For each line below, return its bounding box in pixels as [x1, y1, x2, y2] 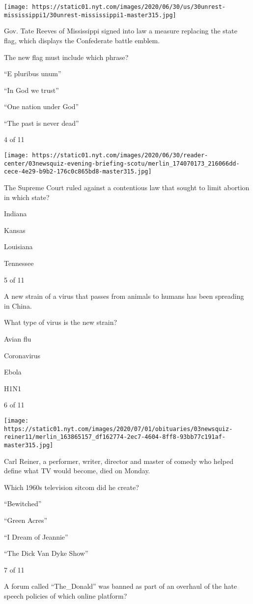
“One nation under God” [4, 101, 79, 112]
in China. [4, 300, 32, 311]
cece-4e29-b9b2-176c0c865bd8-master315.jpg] [4, 168, 152, 175]
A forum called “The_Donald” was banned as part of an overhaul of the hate [4, 581, 237, 591]
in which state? [4, 192, 50, 202]
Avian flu [4, 333, 31, 344]
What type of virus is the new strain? [4, 317, 117, 327]
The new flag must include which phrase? [4, 52, 129, 62]
